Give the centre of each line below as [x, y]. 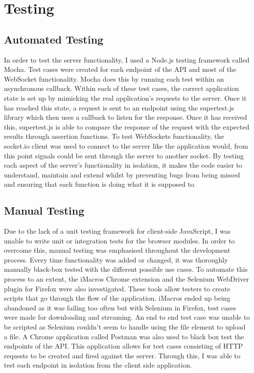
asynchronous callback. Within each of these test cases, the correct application [122, 88]
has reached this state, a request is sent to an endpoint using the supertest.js [119, 107]
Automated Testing [54, 39]
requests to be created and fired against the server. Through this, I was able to [122, 355]
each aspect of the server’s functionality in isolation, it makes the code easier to [123, 165]
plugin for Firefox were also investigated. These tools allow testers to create [117, 288]
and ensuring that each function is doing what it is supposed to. [100, 184]
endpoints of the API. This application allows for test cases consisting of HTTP [124, 346]
